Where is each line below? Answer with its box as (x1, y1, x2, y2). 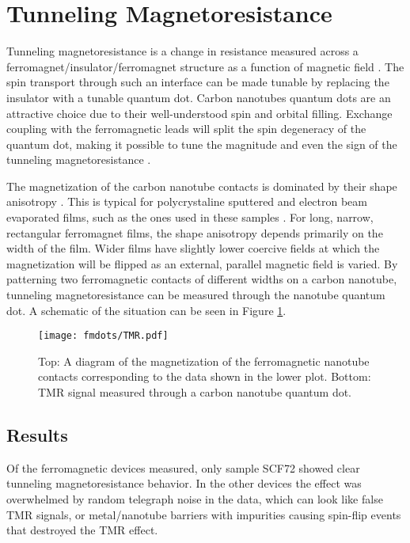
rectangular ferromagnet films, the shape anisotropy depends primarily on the (6, 224, 383, 241)
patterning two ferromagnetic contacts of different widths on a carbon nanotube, (6, 271, 397, 287)
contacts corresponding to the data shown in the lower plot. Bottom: (38, 368, 371, 385)
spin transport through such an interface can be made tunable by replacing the (6, 74, 389, 90)
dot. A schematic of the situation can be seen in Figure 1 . (6, 302, 287, 318)
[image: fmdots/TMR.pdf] (38, 330, 169, 342)
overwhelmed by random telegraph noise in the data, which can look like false (6, 491, 383, 507)
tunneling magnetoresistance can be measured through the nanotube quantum (6, 287, 385, 303)
